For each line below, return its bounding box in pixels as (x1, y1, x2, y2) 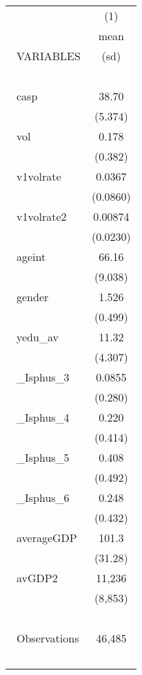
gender (17, 289, 49, 305)
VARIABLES (17, 48, 81, 64)
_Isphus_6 (17, 489, 70, 505)
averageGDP (17, 530, 77, 546)
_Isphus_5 (17, 449, 70, 465)
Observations (17, 630, 79, 646)
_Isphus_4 (17, 409, 70, 425)
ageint (17, 249, 46, 264)
